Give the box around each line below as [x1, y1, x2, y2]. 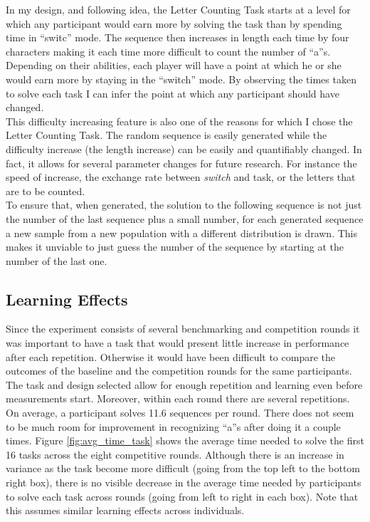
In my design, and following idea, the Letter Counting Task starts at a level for [6, 2, 351, 16]
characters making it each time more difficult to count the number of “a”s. [6, 43, 331, 58]
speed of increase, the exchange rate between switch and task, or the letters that [6, 169, 356, 184]
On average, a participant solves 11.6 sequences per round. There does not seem [6, 405, 354, 420]
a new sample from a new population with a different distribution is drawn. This [6, 225, 357, 240]
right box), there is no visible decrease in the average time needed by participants [6, 475, 361, 490]
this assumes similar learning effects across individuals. [6, 503, 245, 518]
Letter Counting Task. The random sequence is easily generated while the [6, 127, 327, 142]
